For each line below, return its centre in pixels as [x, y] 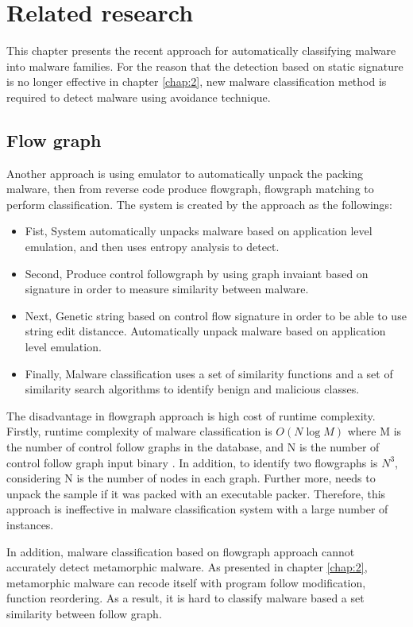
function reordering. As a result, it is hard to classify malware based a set [185, 598]
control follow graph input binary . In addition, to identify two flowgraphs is [192, 462]
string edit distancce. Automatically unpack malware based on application [205, 331]
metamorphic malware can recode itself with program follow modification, [186, 582]
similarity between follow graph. [84, 613]
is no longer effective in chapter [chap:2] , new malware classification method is [197, 81]
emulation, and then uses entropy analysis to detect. [152, 247]
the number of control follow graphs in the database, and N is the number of [193, 447]
